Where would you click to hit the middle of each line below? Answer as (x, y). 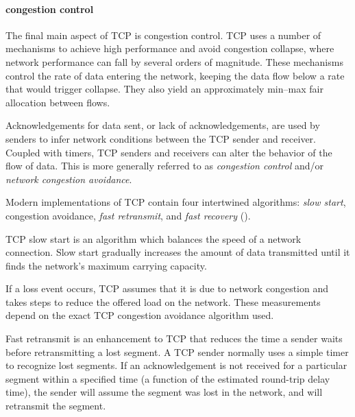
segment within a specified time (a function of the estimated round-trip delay (168, 378)
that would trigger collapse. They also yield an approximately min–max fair (164, 89)
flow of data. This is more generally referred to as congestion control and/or (165, 166)
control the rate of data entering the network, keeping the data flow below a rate (175, 75)
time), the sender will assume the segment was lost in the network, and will (164, 392)
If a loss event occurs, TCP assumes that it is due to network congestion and (167, 288)
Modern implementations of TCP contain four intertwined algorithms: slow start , (176, 202)
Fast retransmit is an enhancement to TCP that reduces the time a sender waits (174, 338)
